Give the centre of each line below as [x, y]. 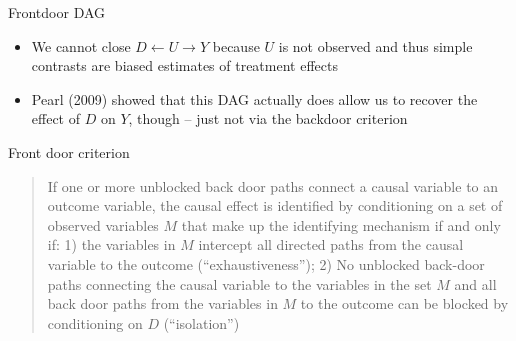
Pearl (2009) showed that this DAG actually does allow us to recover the [254, 98]
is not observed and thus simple [375, 45]
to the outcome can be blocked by [404, 303]
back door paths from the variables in [162, 303]
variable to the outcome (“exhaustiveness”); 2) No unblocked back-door [266, 263]
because [236, 45]
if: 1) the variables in [111, 244]
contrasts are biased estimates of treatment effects [184, 65]
